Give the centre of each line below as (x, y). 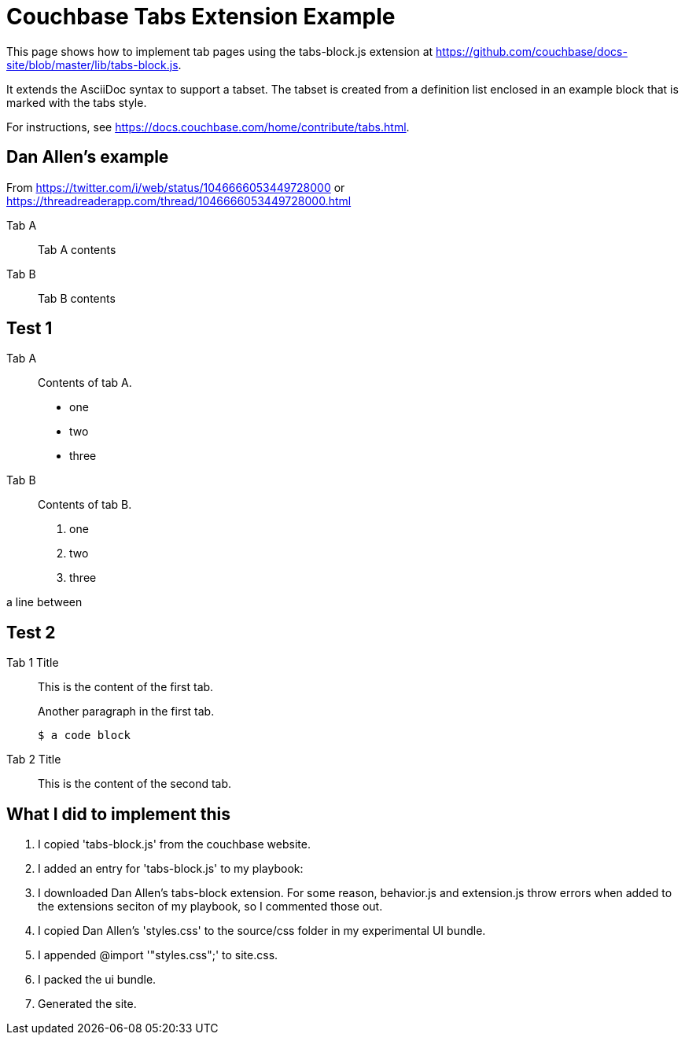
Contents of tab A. (85, 383)
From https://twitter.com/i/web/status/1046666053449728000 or (176, 187)
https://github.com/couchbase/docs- (532, 51)
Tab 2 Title (34, 760)
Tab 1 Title (33, 663)
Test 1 (29, 329)
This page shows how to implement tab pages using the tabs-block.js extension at (220, 51)
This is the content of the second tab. (135, 784)
